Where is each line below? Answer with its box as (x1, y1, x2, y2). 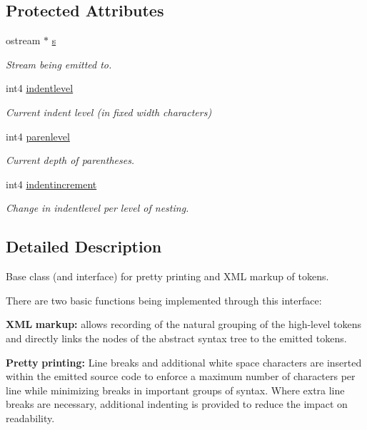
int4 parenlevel (6, 128, 70, 143)
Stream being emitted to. (6, 56, 112, 71)
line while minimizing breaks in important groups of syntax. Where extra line (6, 382, 345, 397)
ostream (6, 33, 41, 48)
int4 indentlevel (6, 81, 74, 96)
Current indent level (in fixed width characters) (6, 104, 212, 119)
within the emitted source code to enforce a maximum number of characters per (6, 369, 356, 384)
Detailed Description (6, 235, 162, 257)
